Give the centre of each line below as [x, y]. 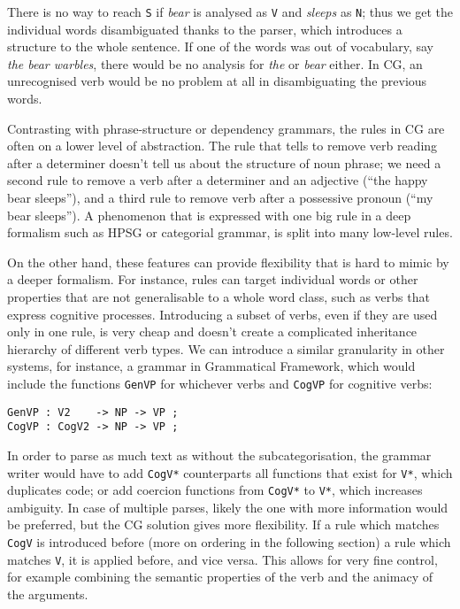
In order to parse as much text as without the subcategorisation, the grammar [219, 455]
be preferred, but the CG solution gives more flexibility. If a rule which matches [223, 524]
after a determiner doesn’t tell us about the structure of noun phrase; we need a [224, 162]
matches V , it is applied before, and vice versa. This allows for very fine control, [222, 559]
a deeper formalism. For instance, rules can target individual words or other [213, 279]
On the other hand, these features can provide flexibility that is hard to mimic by [228, 262]
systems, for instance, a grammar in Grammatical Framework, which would [211, 366]
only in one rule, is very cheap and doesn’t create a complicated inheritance [212, 331]
